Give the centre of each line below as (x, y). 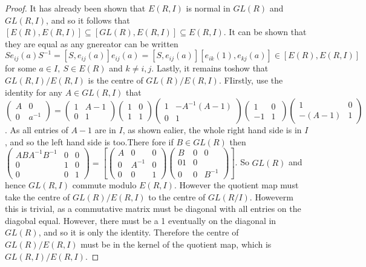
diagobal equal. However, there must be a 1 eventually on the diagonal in (141, 220)
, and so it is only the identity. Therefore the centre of (139, 232)
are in (105, 130)
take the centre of (38, 196)
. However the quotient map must (236, 185)
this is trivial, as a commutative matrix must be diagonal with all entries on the (153, 209)
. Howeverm (271, 196)
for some (21, 68)
